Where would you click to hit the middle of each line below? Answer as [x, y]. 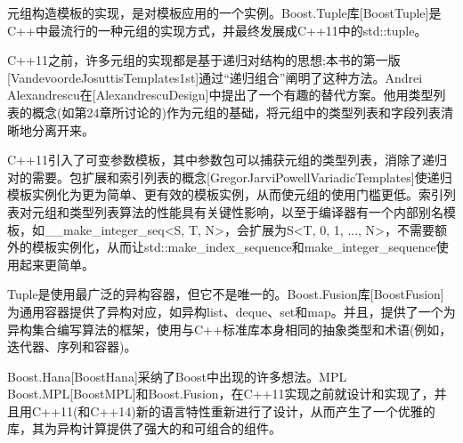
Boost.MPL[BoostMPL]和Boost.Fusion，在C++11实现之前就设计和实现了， [221, 394]
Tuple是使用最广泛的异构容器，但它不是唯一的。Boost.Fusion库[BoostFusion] [226, 294]
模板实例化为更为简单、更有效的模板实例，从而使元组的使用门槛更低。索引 [225, 194]
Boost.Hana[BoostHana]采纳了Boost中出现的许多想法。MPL [177, 376]
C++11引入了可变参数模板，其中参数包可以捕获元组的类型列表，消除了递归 [227, 160]
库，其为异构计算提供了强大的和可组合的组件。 [144, 428]
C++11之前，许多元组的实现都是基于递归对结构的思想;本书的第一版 [204, 60]
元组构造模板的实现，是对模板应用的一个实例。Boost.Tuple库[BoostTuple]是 [224, 12]
